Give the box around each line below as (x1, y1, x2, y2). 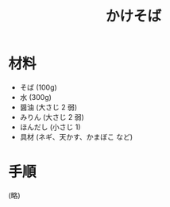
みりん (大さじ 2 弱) (19, 112, 85, 121)
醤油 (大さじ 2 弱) (19, 102, 78, 112)
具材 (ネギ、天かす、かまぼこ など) (19, 132, 133, 141)
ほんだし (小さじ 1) (19, 122, 81, 132)
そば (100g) (19, 82, 57, 92)
